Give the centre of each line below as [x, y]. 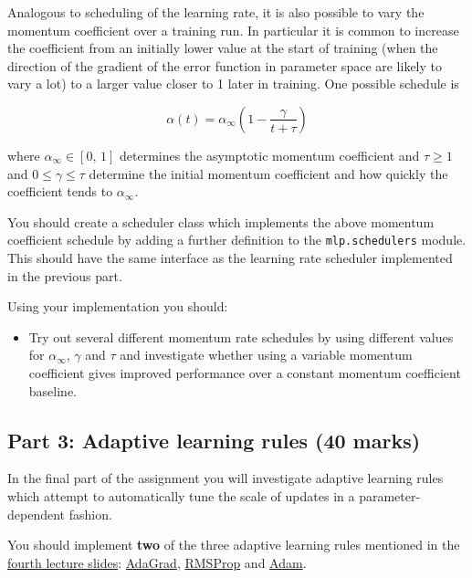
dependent [37, 514]
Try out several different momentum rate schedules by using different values [241, 336]
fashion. [90, 514]
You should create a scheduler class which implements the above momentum [221, 221]
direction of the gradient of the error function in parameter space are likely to [225, 65]
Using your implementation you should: [118, 306]
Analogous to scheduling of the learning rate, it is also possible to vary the [216, 12]
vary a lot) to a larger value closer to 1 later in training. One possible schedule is [233, 84]
